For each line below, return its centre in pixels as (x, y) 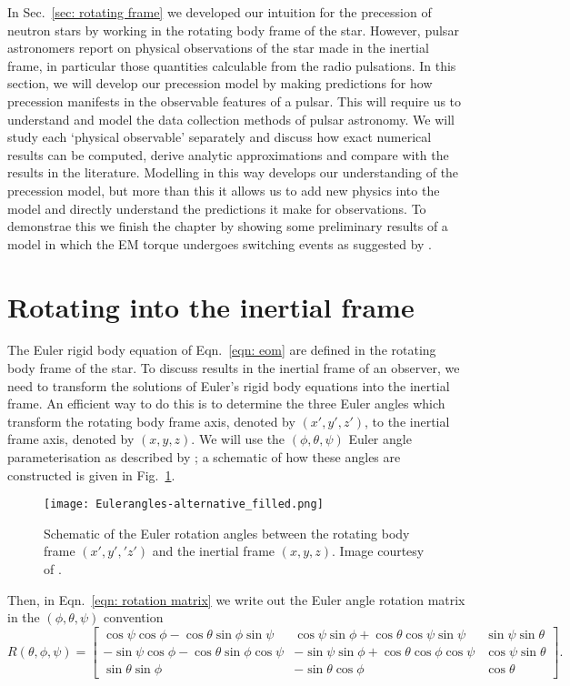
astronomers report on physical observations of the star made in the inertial (218, 48)
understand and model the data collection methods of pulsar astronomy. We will (231, 119)
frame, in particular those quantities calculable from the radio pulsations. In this (232, 65)
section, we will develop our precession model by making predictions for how (220, 83)
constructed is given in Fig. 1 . (91, 474)
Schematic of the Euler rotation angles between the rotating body (227, 533)
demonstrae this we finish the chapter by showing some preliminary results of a (228, 226)
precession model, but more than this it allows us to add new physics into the (224, 190)
